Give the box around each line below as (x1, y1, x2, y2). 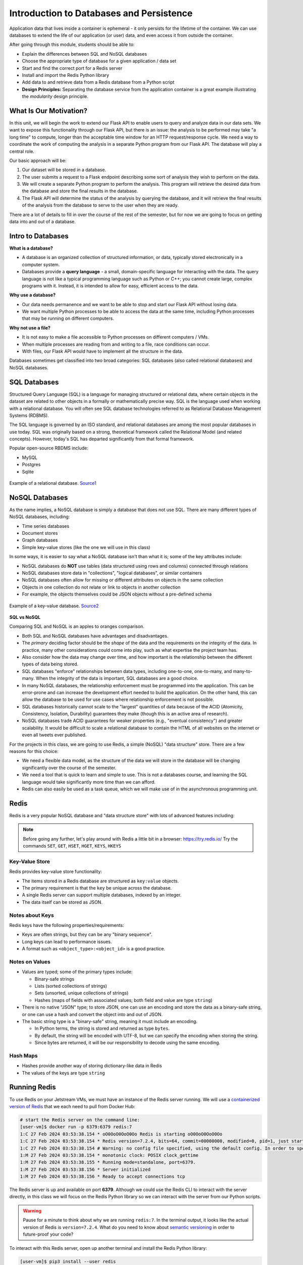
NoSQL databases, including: (9, 514, 70, 520)
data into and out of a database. (9, 219, 76, 225)
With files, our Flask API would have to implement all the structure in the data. (22, 348, 183, 354)
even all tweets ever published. (22, 732, 87, 738)
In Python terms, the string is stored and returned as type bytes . (34, 1025, 170, 1032)
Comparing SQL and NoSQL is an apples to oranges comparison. (9, 623, 145, 629)
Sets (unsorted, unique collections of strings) (34, 990, 129, 996)
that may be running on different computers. (22, 315, 114, 321)
